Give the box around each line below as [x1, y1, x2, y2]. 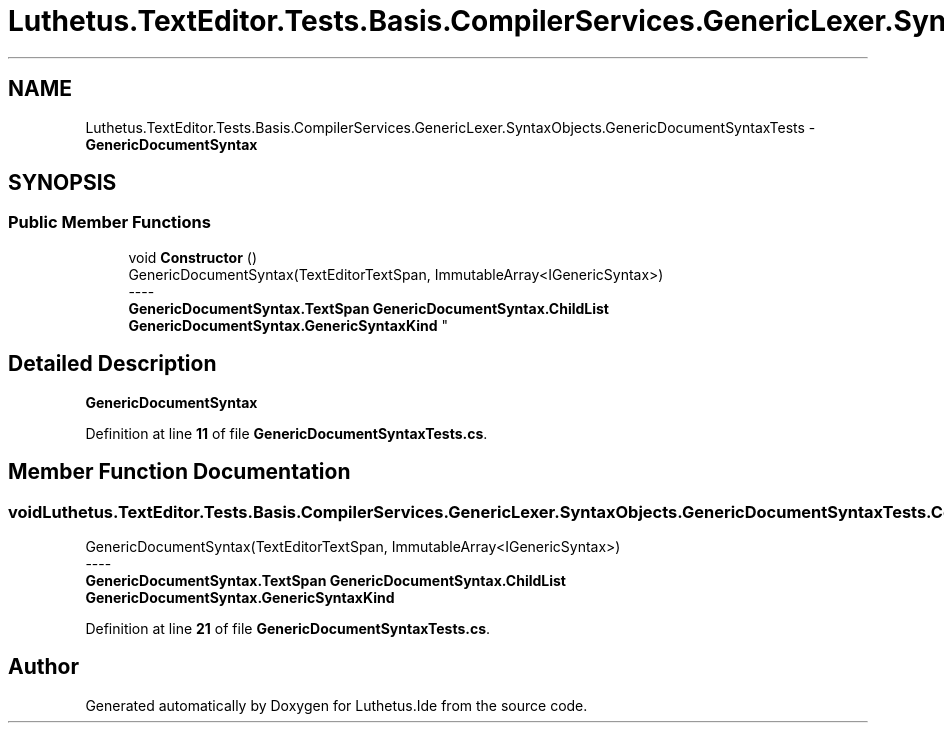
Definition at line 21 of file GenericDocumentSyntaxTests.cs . [85, 619, 491, 637]
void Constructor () [128, 248, 257, 266]
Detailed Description [8, 351, 217, 377]
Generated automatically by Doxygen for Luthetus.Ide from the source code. [85, 696, 588, 714]
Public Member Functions [8, 212, 211, 233]
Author [8, 654, 79, 680]
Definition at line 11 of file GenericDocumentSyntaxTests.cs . [85, 424, 488, 442]
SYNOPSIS [8, 170, 117, 196]
